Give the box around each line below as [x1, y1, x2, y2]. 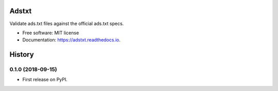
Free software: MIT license [22, 30, 79, 36]
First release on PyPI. [22, 77, 68, 83]
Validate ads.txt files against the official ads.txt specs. [9, 20, 124, 27]
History [9, 50, 34, 59]
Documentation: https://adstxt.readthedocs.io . [22, 37, 121, 43]
